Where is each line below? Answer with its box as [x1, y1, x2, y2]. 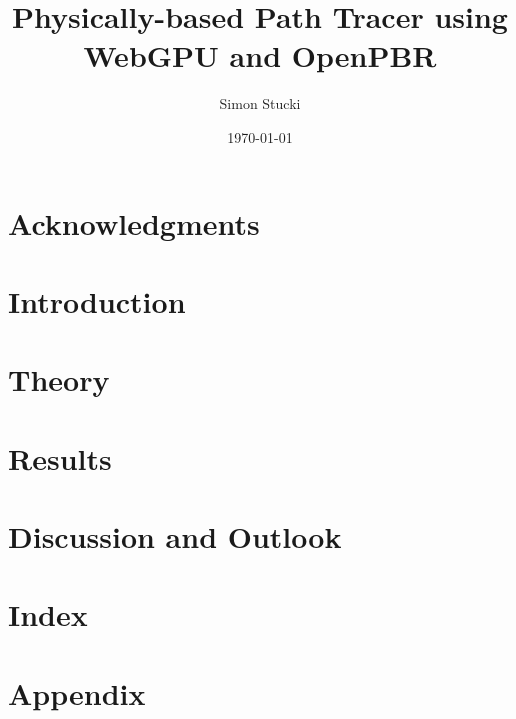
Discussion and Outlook [8, 516, 342, 556]
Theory [8, 359, 110, 400]
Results [8, 437, 112, 478]
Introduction [8, 280, 186, 321]
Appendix [8, 672, 146, 713]
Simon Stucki [219, 93, 301, 114]
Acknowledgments [8, 202, 260, 243]
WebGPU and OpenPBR [83, 35, 437, 76]
